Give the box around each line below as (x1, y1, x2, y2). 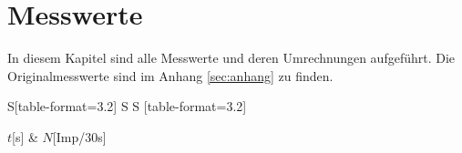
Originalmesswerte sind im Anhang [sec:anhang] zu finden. (7, 66, 334, 85)
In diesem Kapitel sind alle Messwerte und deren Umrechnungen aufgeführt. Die (7, 48, 456, 67)
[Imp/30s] (52, 127, 107, 146)
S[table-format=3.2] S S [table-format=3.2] (7, 97, 247, 116)
